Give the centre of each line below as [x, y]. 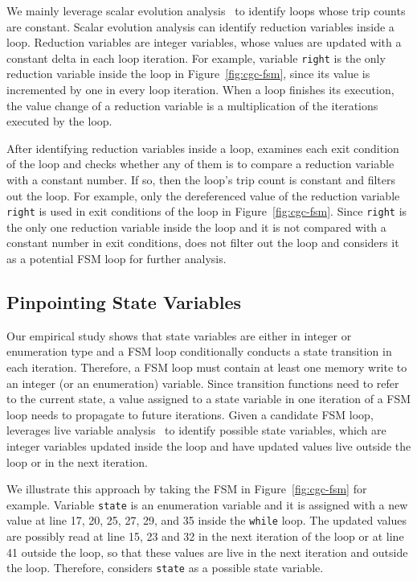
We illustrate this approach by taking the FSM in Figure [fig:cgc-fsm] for [187, 489]
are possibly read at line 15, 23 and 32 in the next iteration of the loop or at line [205, 536]
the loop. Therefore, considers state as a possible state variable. [165, 568]
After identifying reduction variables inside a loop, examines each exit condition [203, 148]
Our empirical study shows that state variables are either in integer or [179, 335]
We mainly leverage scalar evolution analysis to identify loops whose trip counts [206, 10]
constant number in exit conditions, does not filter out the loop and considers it [203, 243]
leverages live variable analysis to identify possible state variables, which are [196, 430]
